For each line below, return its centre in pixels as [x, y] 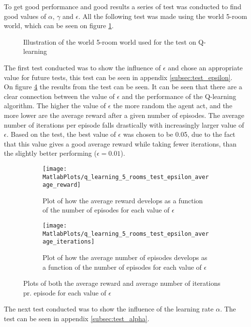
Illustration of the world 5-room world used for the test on [110, 41]
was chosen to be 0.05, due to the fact [179, 134]
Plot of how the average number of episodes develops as [125, 257]
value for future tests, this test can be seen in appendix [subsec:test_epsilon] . [118, 77]
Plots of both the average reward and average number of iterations [122, 283]
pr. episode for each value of [65, 292]
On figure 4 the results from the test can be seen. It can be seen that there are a [123, 87]
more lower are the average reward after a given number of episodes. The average [124, 115]
